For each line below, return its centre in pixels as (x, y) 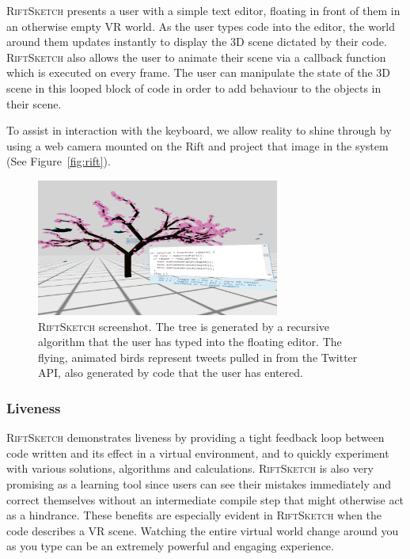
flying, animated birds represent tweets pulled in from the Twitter (198, 357)
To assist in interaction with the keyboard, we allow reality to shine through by (199, 130)
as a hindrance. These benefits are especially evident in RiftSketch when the (194, 515)
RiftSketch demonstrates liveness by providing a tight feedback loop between (196, 437)
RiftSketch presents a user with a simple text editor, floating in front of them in (203, 10)
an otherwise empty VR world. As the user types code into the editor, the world (201, 26)
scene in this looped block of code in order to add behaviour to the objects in (194, 87)
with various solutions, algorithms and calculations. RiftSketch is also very (190, 468)
